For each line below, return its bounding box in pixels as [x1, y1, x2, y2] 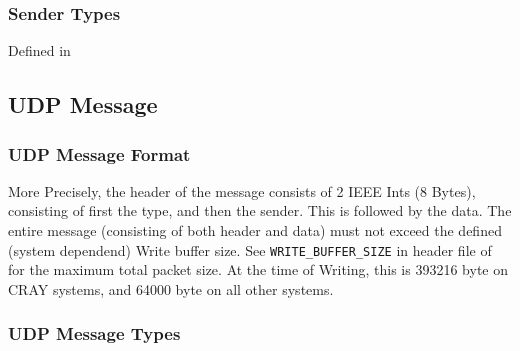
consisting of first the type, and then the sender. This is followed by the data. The [8, 200, 512, 221]
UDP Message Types [8, 321, 181, 346]
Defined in [8, 40, 71, 61]
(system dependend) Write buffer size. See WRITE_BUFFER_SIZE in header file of [8, 239, 492, 260]
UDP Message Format [8, 141, 191, 166]
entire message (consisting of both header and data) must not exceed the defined [8, 220, 502, 240]
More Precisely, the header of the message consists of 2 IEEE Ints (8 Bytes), [8, 180, 476, 201]
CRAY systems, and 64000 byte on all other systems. [8, 278, 334, 299]
